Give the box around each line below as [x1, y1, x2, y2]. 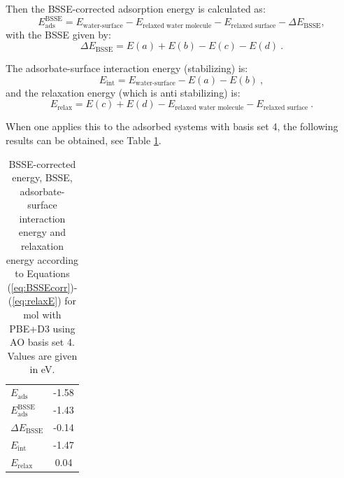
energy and [18, 225, 66, 239]
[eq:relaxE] [12, 293, 58, 308]
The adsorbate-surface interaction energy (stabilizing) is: [6, 61, 248, 76]
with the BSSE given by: [6, 27, 111, 41]
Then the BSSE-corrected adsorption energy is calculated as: [6, 1, 266, 15]
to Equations [15, 266, 70, 281]
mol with [23, 307, 62, 322]
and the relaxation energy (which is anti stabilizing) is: [6, 85, 241, 99]
